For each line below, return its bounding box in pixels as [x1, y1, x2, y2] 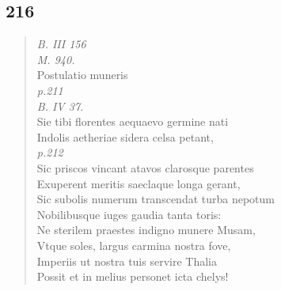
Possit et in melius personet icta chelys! [36, 268, 229, 285]
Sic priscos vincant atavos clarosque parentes [36, 159, 254, 176]
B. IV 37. [36, 97, 84, 114]
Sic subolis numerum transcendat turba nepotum [36, 191, 275, 207]
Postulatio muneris [36, 66, 128, 83]
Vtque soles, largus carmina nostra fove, [36, 236, 231, 253]
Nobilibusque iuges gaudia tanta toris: [36, 206, 222, 222]
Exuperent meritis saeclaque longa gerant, [36, 175, 241, 191]
